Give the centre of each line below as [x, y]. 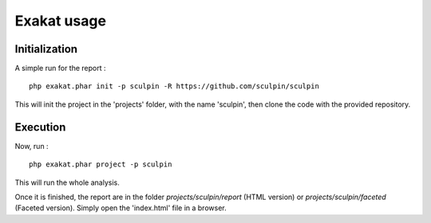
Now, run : [32, 146]
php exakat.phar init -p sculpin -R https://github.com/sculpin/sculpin [174, 86]
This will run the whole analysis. [67, 182]
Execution [40, 127]
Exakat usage [61, 21]
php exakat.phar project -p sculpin [101, 164]
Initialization [46, 49]
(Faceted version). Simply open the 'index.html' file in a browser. [121, 208]
